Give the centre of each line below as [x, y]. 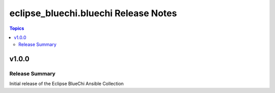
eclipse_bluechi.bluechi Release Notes [93, 13]
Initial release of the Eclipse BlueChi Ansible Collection [67, 84]
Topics [17, 28]
